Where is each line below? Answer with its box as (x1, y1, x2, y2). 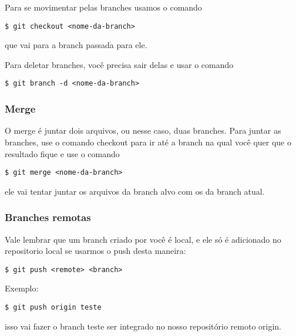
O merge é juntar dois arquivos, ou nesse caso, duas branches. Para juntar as (5, 124, 281, 137)
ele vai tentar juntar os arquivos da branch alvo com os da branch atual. (5, 185, 265, 197)
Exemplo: (5, 282, 39, 294)
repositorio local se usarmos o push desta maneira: (5, 245, 186, 257)
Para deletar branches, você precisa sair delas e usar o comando (5, 58, 234, 70)
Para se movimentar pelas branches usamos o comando (5, 1, 202, 13)
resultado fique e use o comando (5, 147, 120, 159)
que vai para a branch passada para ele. (5, 39, 147, 51)
